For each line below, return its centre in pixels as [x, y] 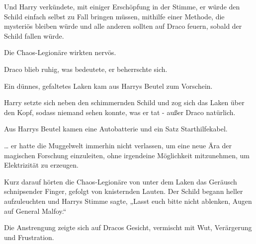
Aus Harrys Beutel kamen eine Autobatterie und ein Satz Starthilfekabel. [116, 129]
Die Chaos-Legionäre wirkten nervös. [60, 52]
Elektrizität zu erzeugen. [41, 165]
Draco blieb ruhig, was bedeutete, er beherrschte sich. [86, 69]
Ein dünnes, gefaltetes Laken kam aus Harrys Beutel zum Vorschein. [108, 86]
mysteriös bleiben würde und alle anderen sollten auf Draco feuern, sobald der [123, 26]
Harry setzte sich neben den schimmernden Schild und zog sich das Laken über [124, 102]
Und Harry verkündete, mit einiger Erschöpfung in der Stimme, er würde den [122, 6]
